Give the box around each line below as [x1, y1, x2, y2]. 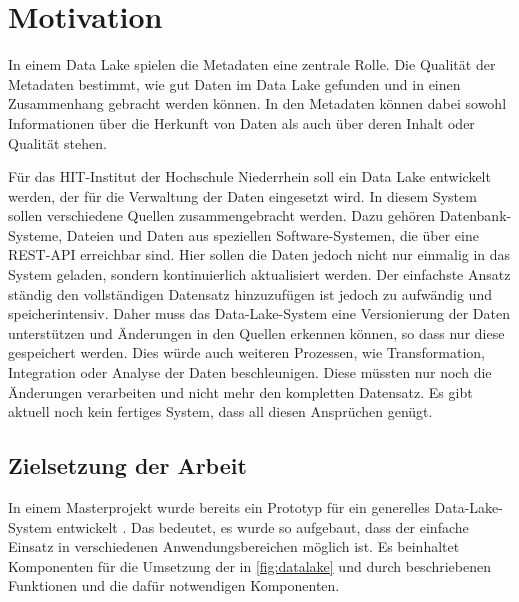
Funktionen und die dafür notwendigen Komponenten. [8, 575, 340, 596]
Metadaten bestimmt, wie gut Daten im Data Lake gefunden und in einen [8, 73, 461, 94]
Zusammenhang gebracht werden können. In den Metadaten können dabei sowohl [8, 93, 507, 114]
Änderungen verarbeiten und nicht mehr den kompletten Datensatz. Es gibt [8, 381, 473, 402]
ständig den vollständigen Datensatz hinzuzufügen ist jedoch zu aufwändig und [8, 283, 492, 304]
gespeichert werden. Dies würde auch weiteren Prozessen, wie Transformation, [8, 342, 486, 363]
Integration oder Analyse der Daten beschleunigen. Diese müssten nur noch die [8, 362, 492, 383]
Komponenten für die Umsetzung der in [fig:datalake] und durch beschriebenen [8, 555, 492, 576]
